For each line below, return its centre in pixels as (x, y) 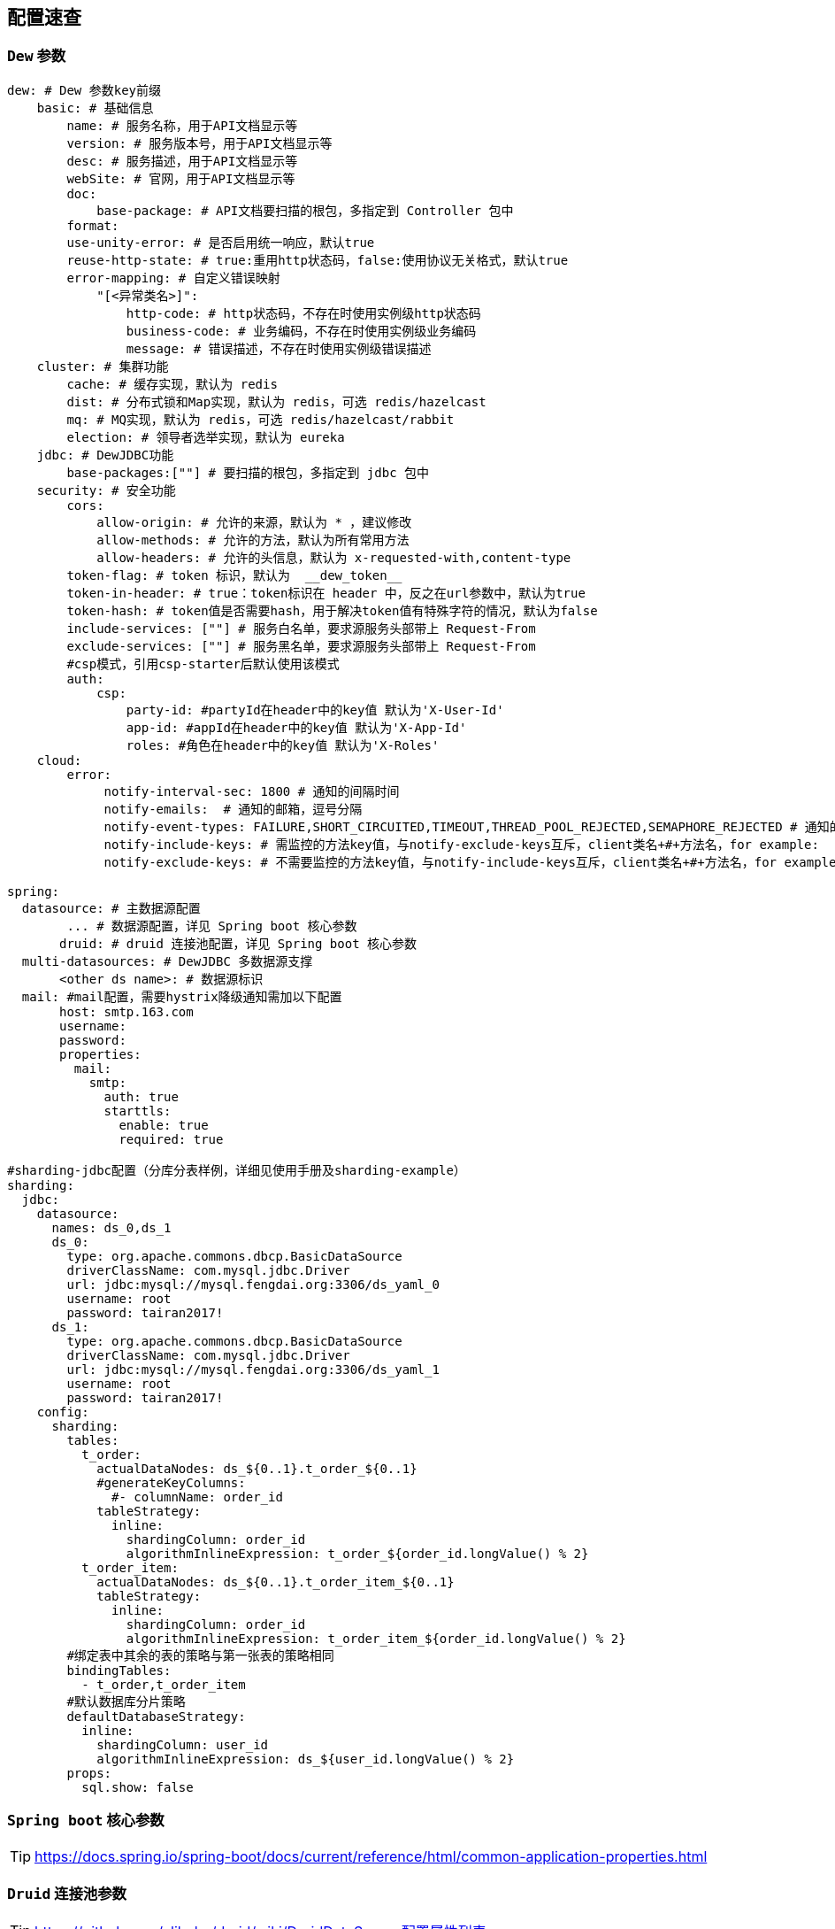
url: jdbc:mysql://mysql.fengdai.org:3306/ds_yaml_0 (253, 1284)
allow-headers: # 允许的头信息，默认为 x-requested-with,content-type (334, 557)
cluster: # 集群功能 (103, 366)
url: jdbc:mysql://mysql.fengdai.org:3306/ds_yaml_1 (253, 1369)
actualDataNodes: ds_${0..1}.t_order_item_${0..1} (276, 1582)
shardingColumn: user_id (183, 1744)
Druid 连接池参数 (67, 1893)
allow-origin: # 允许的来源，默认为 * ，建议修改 (254, 522)
